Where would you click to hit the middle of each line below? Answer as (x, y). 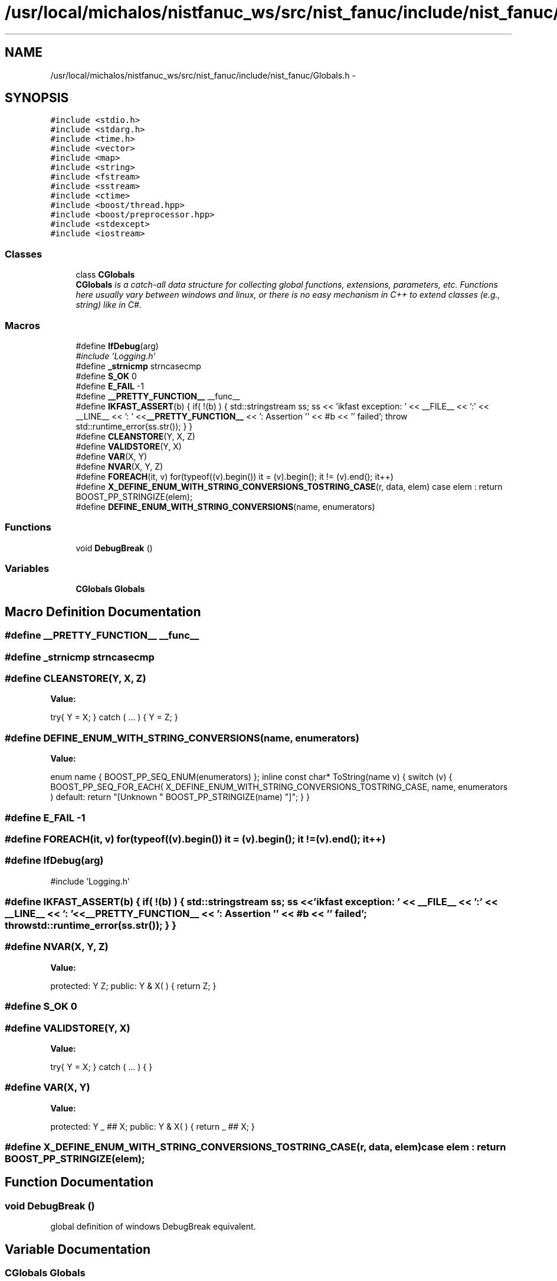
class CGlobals (105, 275)
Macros (22, 325)
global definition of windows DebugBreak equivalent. (153, 1227)
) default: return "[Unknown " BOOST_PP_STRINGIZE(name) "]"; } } (180, 797)
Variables (27, 569)
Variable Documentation (78, 1249)
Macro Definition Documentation (103, 612)
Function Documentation (79, 1182)
